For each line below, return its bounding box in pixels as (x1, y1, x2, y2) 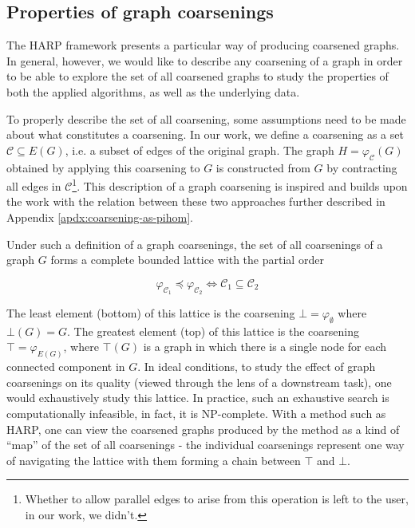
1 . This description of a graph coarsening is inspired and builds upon (72, 175, 408, 194)
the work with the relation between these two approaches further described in (6, 193, 385, 210)
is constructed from (215, 159, 310, 175)
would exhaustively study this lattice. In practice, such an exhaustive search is (6, 389, 389, 406)
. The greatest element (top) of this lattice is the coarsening (67, 322, 359, 339)
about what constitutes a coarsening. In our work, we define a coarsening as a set (6, 126, 404, 143)
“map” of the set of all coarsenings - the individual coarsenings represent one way (6, 436, 405, 453)
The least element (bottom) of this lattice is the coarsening (6, 304, 295, 321)
